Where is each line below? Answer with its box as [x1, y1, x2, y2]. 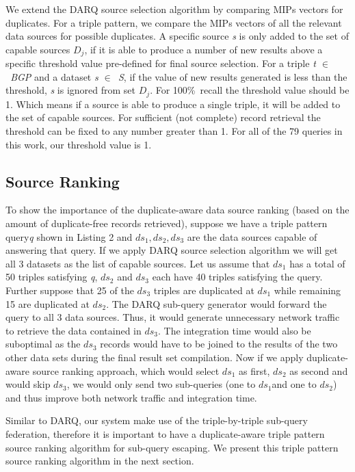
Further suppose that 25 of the [5, 283, 134, 298]
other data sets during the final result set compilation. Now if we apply [5, 350, 304, 364]
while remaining [274, 283, 341, 298]
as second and [289, 363, 348, 378]
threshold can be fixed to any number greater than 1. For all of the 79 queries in [5, 124, 343, 138]
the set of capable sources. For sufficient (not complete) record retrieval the [5, 110, 321, 124]
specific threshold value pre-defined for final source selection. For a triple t [5, 56, 316, 70]
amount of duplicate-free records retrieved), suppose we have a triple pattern [5, 216, 328, 231]
